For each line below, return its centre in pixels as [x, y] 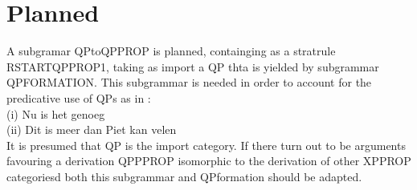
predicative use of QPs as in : [79, 97]
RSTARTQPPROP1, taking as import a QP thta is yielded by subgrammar [193, 66]
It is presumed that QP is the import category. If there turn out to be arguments [206, 145]
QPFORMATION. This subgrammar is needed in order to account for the [189, 82]
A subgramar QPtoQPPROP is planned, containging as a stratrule [171, 51]
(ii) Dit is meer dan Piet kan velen [92, 129]
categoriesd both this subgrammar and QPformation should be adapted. [184, 176]
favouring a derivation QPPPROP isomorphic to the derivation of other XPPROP [209, 161]
